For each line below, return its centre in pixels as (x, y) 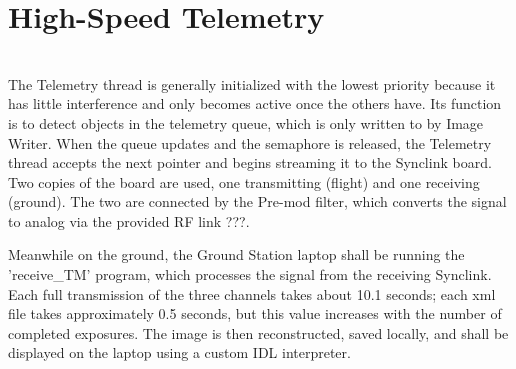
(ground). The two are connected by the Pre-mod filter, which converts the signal (257, 201)
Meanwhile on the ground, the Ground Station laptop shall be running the (236, 254)
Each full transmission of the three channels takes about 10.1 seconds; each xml (252, 293)
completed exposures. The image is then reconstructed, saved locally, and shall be (258, 332)
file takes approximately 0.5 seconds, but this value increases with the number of (255, 313)
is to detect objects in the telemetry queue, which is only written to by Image (246, 122)
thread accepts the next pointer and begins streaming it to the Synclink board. (250, 162)
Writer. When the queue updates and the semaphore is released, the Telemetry (250, 142)
